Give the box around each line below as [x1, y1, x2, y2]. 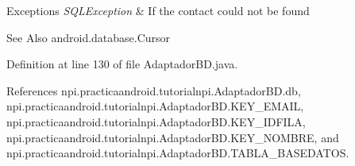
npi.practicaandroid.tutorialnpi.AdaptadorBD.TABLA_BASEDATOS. [6, 145, 349, 161]
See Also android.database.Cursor [6, 29, 171, 45]
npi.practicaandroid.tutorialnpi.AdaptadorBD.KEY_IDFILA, [6, 113, 306, 129]
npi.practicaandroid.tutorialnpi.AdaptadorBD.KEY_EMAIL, [6, 98, 304, 114]
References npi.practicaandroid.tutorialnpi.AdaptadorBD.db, [6, 82, 301, 98]
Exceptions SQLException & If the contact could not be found [6, 2, 310, 18]
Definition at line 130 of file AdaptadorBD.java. [6, 56, 238, 72]
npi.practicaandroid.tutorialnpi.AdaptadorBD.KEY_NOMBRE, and [6, 129, 339, 145]
